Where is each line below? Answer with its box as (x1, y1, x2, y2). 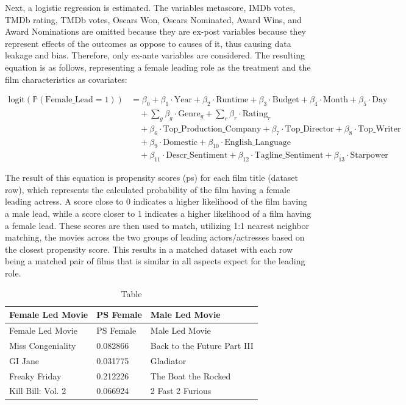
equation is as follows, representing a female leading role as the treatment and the (5, 60, 311, 73)
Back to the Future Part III (150, 339, 254, 351)
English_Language (224, 138, 291, 147)
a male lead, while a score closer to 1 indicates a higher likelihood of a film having (5, 207, 312, 220)
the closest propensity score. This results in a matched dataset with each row (5, 242, 293, 255)
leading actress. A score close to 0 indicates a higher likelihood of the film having (5, 195, 307, 208)
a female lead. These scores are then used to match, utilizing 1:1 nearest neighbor (5, 219, 310, 231)
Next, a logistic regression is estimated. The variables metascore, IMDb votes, (5, 1, 296, 13)
